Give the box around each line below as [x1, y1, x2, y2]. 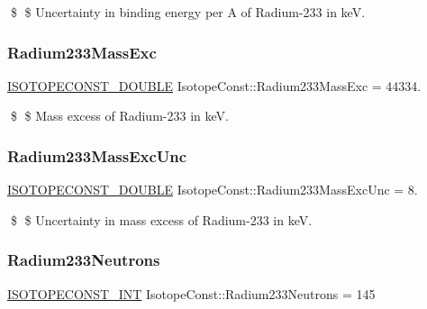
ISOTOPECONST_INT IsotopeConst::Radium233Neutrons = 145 [7, 284, 376, 303]
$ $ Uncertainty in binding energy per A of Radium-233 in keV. [10, 3, 366, 21]
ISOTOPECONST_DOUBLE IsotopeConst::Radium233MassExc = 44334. [7, 76, 422, 95]
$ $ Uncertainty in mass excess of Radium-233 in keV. [10, 210, 313, 229]
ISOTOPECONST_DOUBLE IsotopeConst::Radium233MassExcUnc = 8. [7, 180, 418, 199]
